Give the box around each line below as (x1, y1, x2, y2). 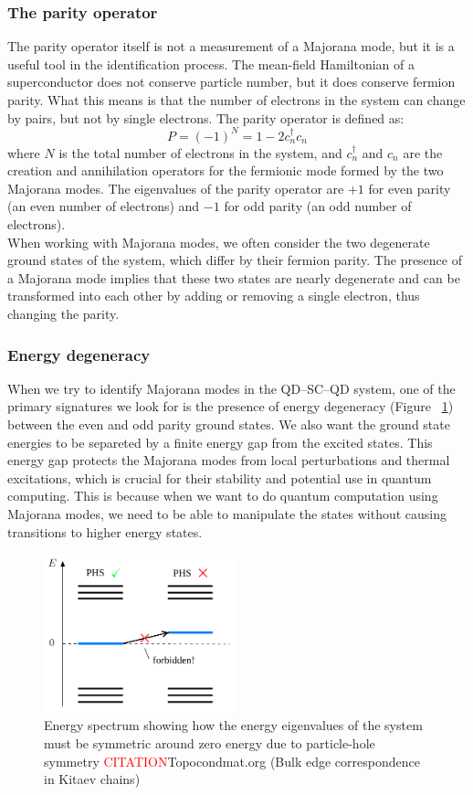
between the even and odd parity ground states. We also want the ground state (7, 415, 450, 434)
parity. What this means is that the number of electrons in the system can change (7, 90, 466, 109)
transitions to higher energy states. (7, 522, 203, 541)
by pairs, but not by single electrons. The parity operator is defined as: (7, 108, 405, 127)
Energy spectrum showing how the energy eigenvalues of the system (44, 715, 423, 735)
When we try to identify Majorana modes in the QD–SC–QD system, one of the (7, 378, 456, 397)
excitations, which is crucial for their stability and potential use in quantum (7, 468, 432, 487)
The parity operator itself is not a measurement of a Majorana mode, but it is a (7, 37, 455, 56)
